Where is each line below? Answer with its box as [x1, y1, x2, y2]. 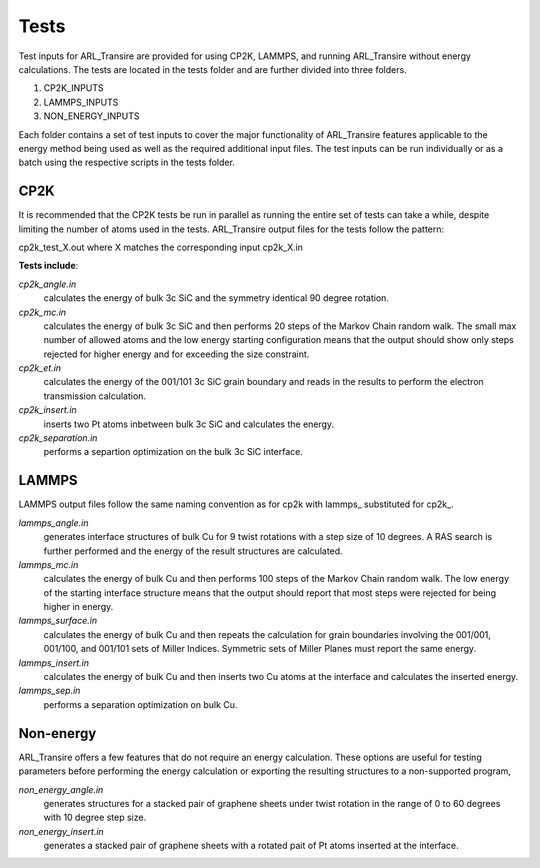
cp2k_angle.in [18, 278, 77, 290]
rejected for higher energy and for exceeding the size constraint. [43, 348, 310, 360]
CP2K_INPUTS [43, 82, 104, 94]
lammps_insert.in [18, 656, 90, 669]
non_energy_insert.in [18, 825, 104, 837]
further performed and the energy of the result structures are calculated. [43, 545, 344, 557]
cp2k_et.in [18, 362, 62, 374]
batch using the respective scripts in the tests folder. [18, 156, 235, 169]
